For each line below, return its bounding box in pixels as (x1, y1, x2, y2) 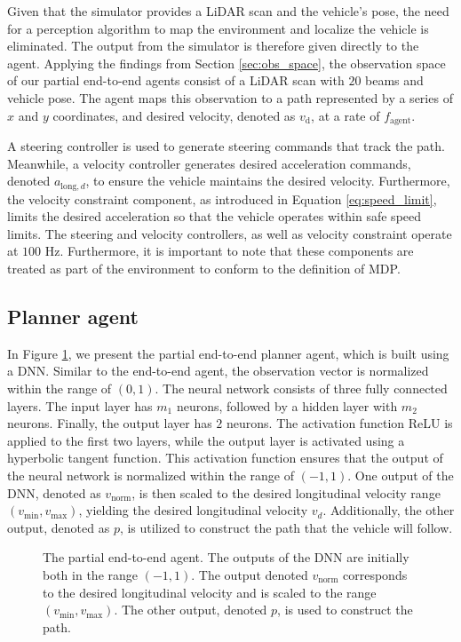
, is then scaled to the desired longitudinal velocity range (131, 483, 441, 502)
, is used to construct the (277, 600, 413, 619)
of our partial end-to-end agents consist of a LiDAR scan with (7, 71, 345, 90)
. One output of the (347, 465, 454, 484)
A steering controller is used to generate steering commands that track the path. (7, 137, 445, 155)
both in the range (43, 565, 139, 583)
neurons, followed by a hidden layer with (176, 396, 398, 415)
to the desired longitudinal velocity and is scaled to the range (43, 583, 377, 601)
